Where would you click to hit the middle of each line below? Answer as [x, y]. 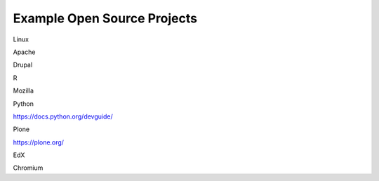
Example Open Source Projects [105, 18]
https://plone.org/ [39, 142]
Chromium [28, 168]
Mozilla [24, 90]
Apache [24, 52]
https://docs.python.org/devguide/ [63, 116]
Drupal [23, 65]
